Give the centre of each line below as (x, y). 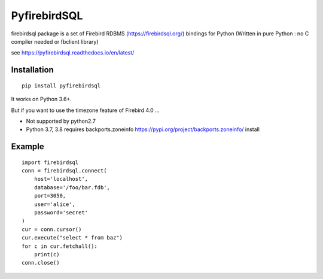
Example (28, 147)
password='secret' (61, 213)
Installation (32, 70)
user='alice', (55, 204)
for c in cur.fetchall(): (60, 246)
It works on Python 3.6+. (41, 99)
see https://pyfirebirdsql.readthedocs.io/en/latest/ (73, 53)
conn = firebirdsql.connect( (64, 171)
